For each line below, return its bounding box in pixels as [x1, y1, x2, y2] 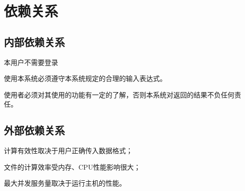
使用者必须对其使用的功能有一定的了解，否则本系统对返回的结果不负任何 [4, 89, 234, 99]
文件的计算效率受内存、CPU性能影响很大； [4, 161, 141, 172]
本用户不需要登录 [4, 57, 58, 67]
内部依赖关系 [4, 34, 65, 49]
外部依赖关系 [4, 123, 65, 138]
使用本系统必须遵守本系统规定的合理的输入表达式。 [4, 73, 167, 83]
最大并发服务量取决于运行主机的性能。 [4, 178, 126, 188]
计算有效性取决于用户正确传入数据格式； [4, 145, 133, 156]
